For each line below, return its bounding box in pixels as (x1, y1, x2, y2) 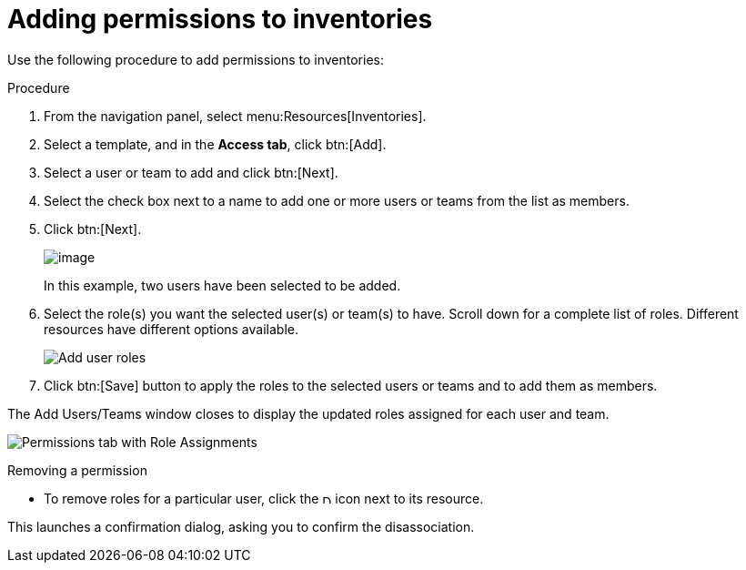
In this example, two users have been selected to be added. (44, 277, 401, 293)
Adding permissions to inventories (7, 4, 433, 35)
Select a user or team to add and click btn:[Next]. (44, 164, 338, 180)
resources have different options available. (44, 321, 298, 337)
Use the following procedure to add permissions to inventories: (7, 51, 384, 67)
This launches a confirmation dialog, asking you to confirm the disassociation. (7, 518, 475, 534)
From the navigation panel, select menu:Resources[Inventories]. (44, 107, 427, 124)
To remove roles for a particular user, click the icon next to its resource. (44, 490, 484, 506)
